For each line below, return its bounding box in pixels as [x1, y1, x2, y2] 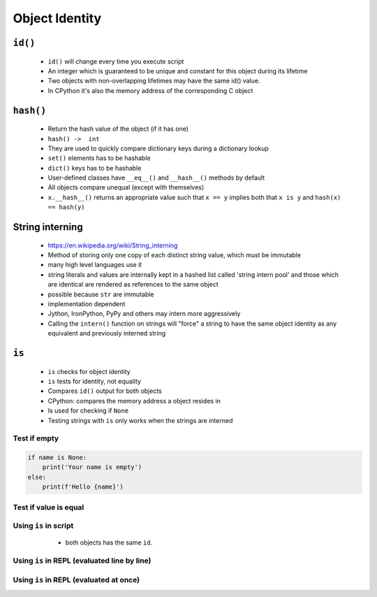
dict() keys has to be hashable [47, 164, 142, 172]
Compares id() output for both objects [47, 387, 162, 395]
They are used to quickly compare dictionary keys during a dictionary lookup [47, 144, 269, 152]
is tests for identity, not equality [47, 377, 141, 385]
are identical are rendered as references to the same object [47, 280, 219, 289]
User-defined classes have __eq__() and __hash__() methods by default [47, 173, 265, 182]
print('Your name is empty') [42, 463, 142, 471]
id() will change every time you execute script [47, 57, 184, 66]
